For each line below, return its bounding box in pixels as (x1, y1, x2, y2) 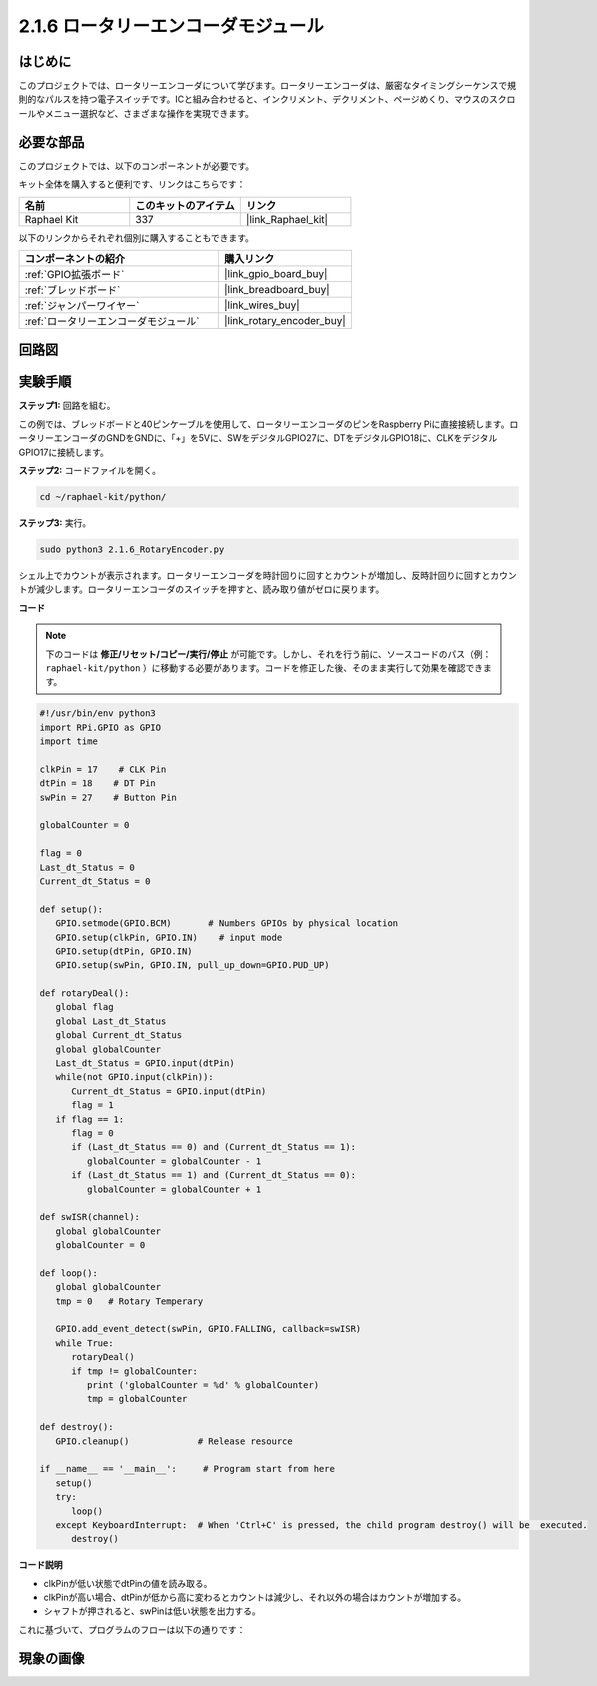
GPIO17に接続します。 (18, 446, 110, 458)
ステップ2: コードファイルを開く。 (18, 465, 162, 477)
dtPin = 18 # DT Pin (39, 778, 157, 789)
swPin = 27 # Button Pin (39, 791, 177, 803)
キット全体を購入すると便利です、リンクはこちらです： (18, 178, 246, 190)
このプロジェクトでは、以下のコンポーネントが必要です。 (18, 160, 255, 172)
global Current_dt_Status (55, 1030, 183, 1041)
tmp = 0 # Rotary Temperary (55, 1295, 204, 1307)
